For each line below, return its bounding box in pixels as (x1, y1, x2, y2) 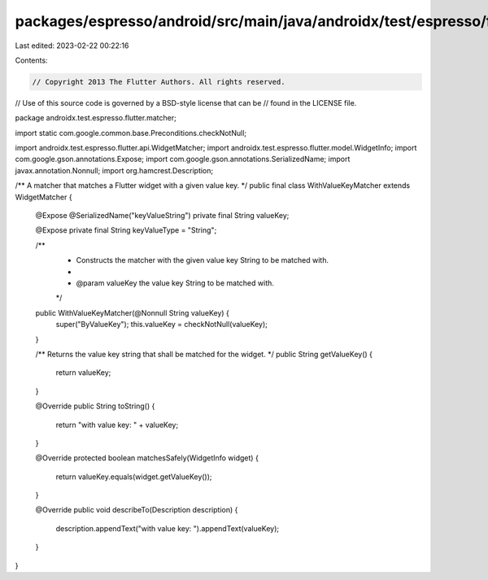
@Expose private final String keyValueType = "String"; (35, 225, 217, 235)
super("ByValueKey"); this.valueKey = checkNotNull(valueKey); (55, 320, 268, 329)
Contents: (15, 55, 48, 65)
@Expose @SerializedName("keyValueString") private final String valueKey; (35, 211, 290, 220)
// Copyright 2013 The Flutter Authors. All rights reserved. (32, 77, 285, 86)
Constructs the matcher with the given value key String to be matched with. (76, 255, 329, 265)
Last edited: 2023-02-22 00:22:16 (15, 41, 129, 50)
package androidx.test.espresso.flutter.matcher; (15, 113, 176, 123)
